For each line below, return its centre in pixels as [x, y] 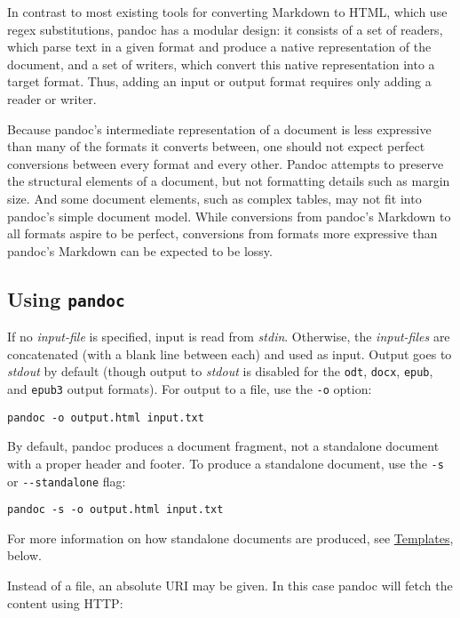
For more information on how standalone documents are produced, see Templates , [230, 538]
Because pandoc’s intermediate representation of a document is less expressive [219, 128]
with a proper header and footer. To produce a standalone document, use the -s [226, 463]
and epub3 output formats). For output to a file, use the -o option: [190, 388]
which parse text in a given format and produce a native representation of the [219, 47]
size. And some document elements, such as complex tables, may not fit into [214, 198]
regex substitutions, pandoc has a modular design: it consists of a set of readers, [225, 29]
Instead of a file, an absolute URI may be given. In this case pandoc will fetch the [230, 585]
